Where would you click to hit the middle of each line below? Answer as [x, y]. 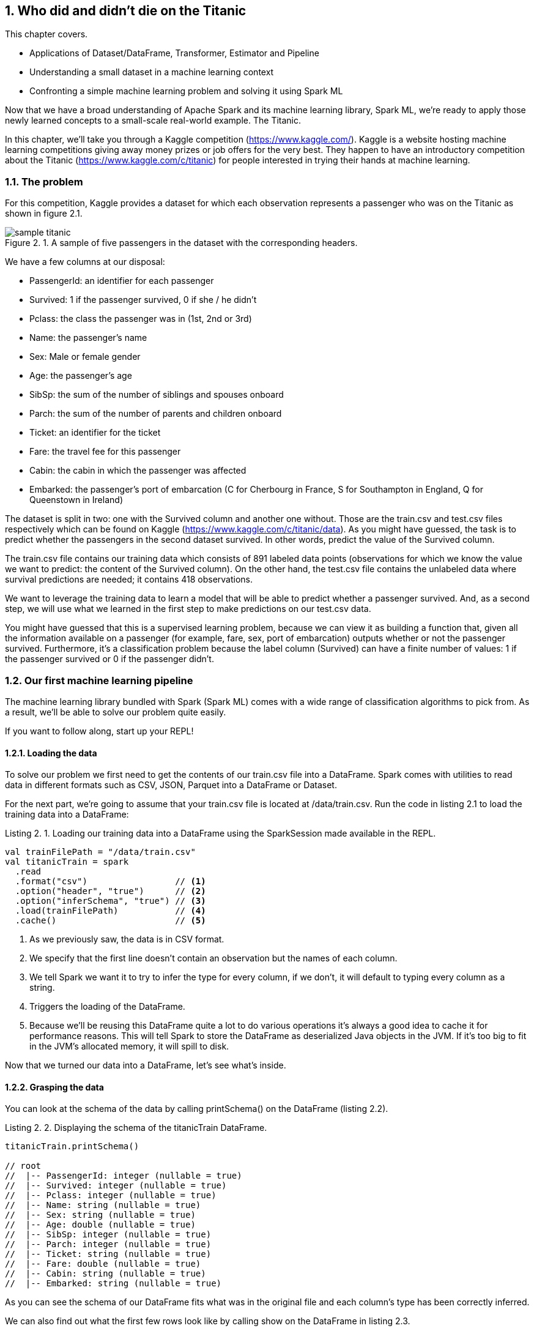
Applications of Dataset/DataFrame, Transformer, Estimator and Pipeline [174, 53]
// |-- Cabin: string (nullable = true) [106, 1274]
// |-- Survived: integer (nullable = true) [116, 1186]
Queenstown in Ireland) [76, 500]
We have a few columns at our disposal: [85, 262]
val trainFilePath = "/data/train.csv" [100, 852]
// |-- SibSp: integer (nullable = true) [108, 1235]
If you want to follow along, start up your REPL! [99, 731]
